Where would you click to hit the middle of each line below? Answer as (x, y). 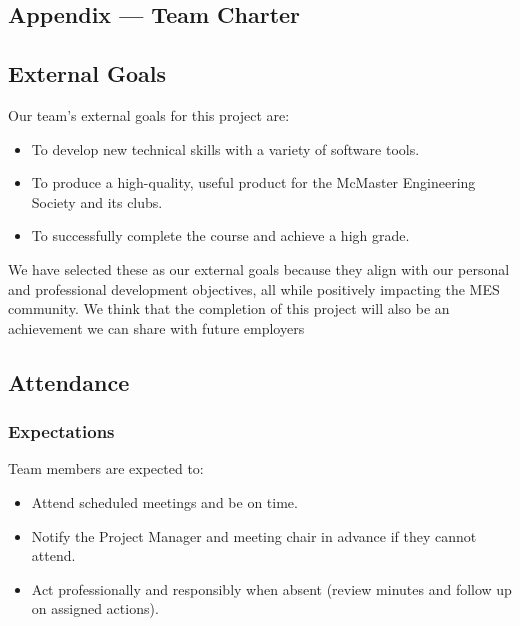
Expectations (61, 431)
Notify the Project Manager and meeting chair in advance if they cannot (254, 535)
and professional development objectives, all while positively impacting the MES (254, 288)
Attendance (69, 381)
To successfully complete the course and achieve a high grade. (220, 235)
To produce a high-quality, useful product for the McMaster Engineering (253, 182)
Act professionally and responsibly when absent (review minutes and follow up (271, 588)
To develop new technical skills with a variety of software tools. (225, 148)
